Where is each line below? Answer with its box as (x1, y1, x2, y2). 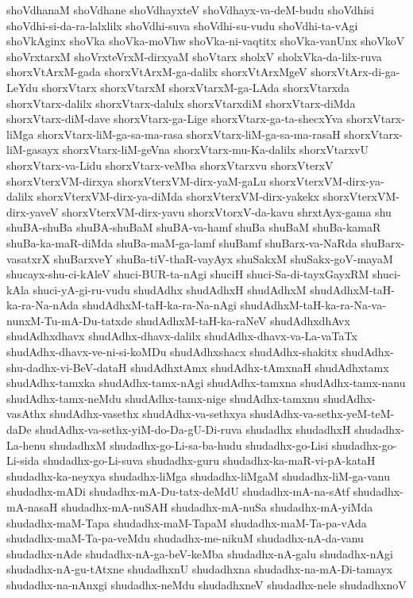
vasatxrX (6, 250, 50, 266)
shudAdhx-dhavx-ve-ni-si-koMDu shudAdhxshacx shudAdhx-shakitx (6, 343, 338, 360)
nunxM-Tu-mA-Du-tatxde (6, 312, 133, 328)
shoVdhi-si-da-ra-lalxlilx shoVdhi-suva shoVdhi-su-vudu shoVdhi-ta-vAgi (6, 17, 358, 33)
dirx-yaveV (6, 203, 59, 220)
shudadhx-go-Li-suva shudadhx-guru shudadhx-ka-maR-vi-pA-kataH (43, 452, 376, 469)
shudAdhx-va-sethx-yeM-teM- (249, 405, 395, 422)
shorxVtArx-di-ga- (311, 63, 400, 80)
